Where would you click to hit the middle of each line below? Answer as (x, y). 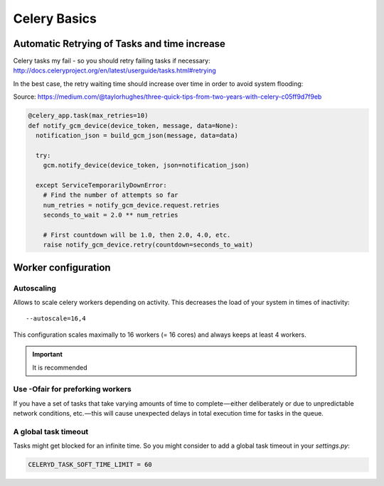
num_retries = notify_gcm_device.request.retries (131, 205)
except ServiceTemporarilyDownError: (101, 185)
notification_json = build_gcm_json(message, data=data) (137, 135)
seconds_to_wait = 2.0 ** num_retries (111, 215)
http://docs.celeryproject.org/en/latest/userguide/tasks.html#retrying (114, 70)
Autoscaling (35, 288)
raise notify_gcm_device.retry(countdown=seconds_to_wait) (148, 245)
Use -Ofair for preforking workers (72, 389)
